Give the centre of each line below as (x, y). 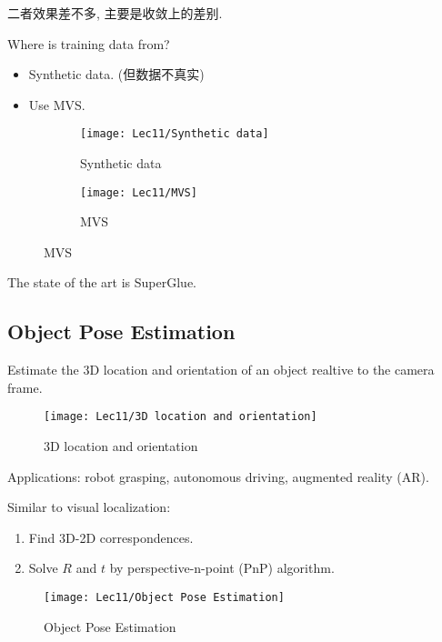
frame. (25, 387)
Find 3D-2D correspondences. (111, 537)
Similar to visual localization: (89, 507)
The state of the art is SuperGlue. (102, 282)
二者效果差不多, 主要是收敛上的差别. (115, 13)
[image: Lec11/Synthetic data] (175, 134)
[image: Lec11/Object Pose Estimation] (164, 598)
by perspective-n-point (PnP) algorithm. (222, 568)
